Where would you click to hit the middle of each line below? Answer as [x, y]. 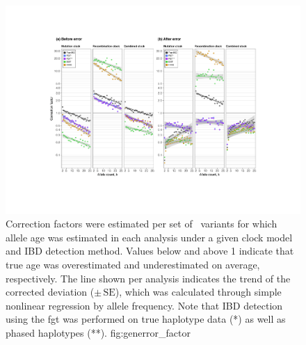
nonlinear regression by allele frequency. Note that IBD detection [144, 305]
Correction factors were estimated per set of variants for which [142, 224]
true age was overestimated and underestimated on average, [133, 265]
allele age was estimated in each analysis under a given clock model [149, 237]
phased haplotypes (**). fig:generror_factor [98, 332]
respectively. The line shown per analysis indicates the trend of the [148, 278]
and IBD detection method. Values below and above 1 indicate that [150, 251]
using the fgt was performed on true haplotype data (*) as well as [146, 319]
